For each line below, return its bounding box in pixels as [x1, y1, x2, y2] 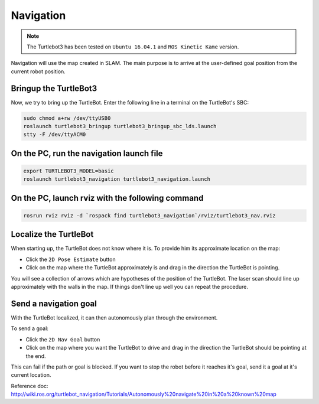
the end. [25, 352, 46, 360]
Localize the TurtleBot [11, 229, 94, 239]
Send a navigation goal [11, 298, 97, 308]
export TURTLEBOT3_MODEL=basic [23, 167, 115, 174]
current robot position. [11, 68, 66, 75]
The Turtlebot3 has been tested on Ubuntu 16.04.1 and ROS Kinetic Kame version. [27, 43, 239, 50]
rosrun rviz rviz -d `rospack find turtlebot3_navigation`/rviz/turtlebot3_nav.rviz [23, 212, 276, 219]
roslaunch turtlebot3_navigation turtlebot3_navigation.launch [23, 176, 211, 183]
